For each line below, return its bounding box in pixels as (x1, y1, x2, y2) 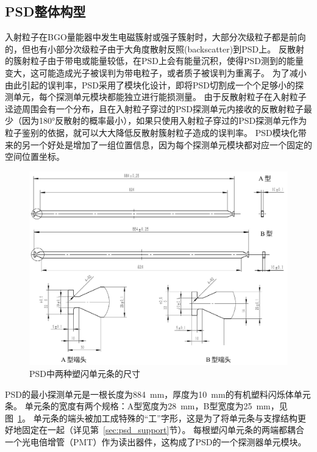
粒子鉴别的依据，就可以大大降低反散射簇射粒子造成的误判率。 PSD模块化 (5, 126, 298, 138)
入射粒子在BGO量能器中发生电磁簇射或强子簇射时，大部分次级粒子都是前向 (5, 30, 306, 43)
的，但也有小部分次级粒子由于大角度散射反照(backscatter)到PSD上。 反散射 (5, 42, 304, 55)
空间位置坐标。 (5, 150, 65, 163)
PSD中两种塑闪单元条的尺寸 (29, 367, 141, 379)
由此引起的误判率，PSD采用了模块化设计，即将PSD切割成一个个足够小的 (5, 78, 296, 91)
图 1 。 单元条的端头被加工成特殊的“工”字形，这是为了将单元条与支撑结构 (5, 411, 297, 424)
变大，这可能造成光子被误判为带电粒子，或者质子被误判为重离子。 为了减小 (5, 66, 307, 79)
